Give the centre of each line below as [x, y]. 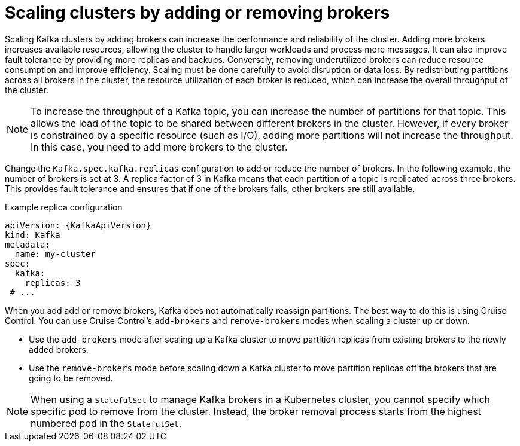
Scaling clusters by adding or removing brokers [197, 13]
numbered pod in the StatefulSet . [106, 423]
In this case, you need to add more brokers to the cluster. [159, 147]
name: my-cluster [55, 254]
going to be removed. [71, 378]
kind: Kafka [33, 235]
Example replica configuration [64, 207]
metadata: [28, 244]
